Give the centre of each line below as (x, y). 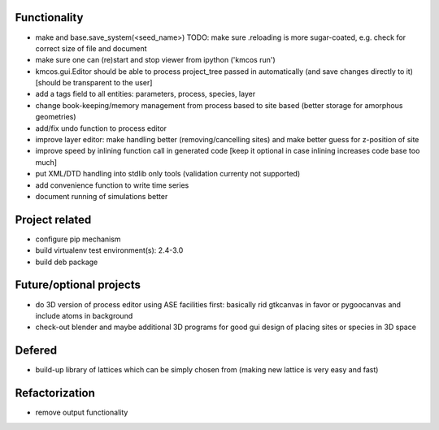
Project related (53, 219)
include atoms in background (84, 315)
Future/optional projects (78, 285)
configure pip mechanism (78, 239)
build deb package (67, 262)
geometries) (56, 117)
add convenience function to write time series (112, 185)
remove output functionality (82, 413)
